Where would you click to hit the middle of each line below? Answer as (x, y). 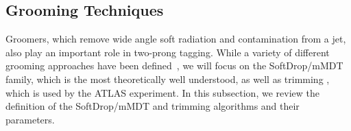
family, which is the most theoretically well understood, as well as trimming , (168, 79)
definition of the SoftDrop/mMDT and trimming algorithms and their (153, 106)
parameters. (30, 119)
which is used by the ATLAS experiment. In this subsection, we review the (162, 92)
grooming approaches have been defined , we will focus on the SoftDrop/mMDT (174, 65)
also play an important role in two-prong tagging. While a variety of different (168, 52)
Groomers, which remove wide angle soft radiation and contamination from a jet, (176, 39)
